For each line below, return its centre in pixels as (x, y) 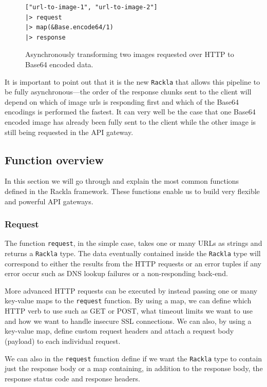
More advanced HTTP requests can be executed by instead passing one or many (131, 290)
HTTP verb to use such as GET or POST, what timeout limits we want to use (129, 311)
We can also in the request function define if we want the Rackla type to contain (133, 358)
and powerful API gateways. (49, 201)
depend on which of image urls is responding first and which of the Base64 (122, 101)
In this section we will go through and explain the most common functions (122, 181)
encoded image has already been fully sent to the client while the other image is (130, 122)
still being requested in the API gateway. (69, 132)
